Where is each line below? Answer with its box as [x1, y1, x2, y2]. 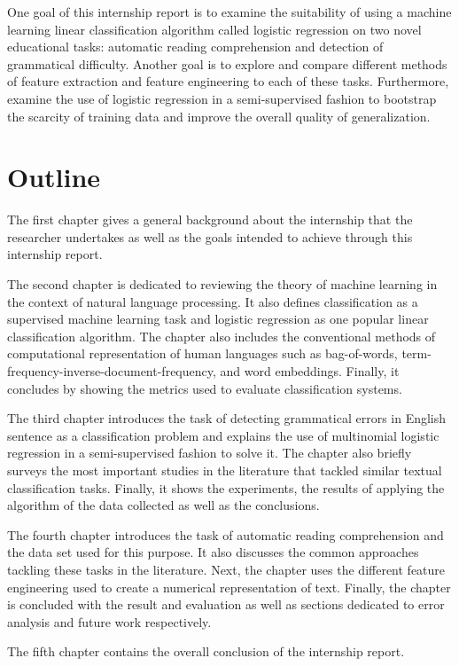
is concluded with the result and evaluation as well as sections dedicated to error [7, 595, 445, 614]
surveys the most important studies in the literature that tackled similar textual [7, 461, 442, 479]
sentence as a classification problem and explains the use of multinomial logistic [7, 426, 440, 444]
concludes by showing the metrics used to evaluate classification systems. [7, 379, 402, 397]
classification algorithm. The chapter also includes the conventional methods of [7, 326, 436, 345]
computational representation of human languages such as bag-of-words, [7, 344, 398, 363]
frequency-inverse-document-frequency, [7, 362, 216, 380]
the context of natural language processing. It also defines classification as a [7, 292, 418, 310]
